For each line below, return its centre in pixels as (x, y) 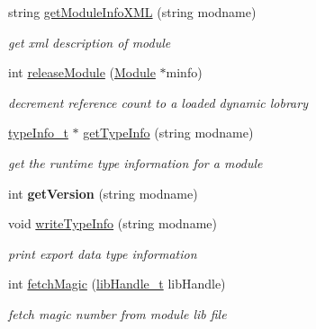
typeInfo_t (38, 133)
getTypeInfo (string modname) (168, 133)
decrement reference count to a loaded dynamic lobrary (158, 102)
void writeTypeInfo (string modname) (113, 223)
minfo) (184, 72)
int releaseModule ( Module (82, 72)
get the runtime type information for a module (135, 162)
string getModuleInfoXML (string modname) (132, 12)
